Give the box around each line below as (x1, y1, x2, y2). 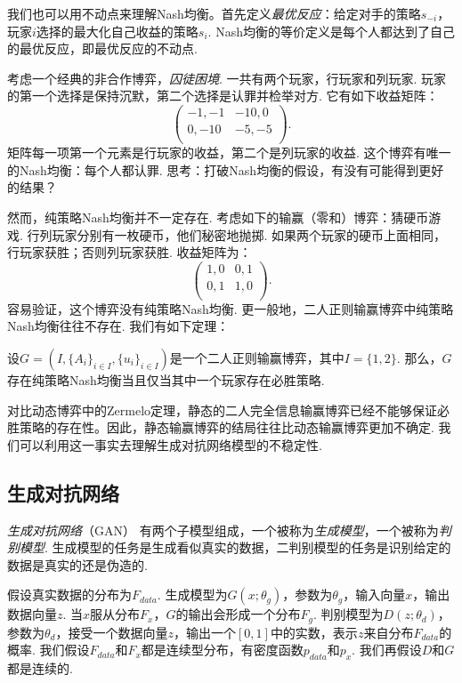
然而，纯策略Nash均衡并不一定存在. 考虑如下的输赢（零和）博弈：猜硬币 (7, 207, 429, 226)
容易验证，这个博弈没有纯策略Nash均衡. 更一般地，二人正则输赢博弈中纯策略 (7, 299, 454, 317)
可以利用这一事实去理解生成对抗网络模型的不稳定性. (19, 435, 322, 454)
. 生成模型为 (157, 585, 228, 604)
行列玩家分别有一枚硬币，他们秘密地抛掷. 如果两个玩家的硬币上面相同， (27, 225, 447, 244)
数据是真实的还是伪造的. (7, 555, 148, 574)
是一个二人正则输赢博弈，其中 (169, 349, 344, 367)
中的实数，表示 (270, 623, 358, 641)
